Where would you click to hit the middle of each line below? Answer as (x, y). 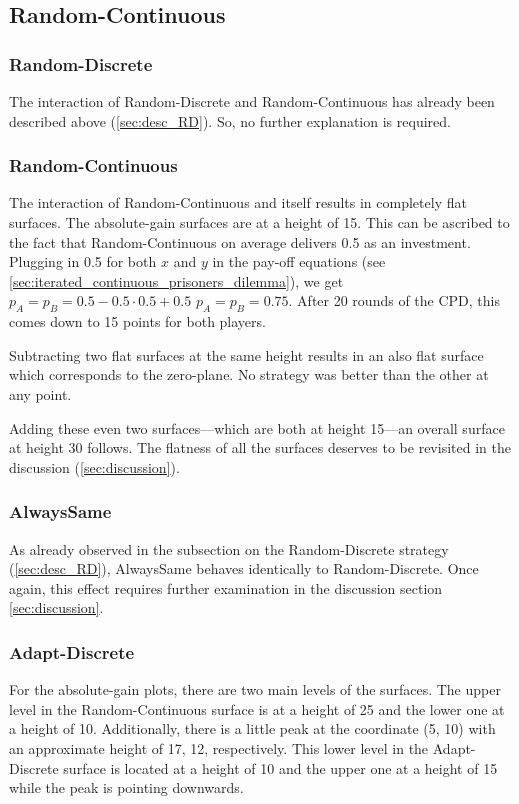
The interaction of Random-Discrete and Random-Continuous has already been (252, 101)
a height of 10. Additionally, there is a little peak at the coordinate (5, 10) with (252, 728)
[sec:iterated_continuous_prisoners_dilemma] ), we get (176, 280)
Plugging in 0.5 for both (83, 261)
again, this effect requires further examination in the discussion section (226, 587)
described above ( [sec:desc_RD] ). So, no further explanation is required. (230, 120)
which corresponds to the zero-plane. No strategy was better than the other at (249, 374)
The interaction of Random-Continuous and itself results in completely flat (238, 202)
